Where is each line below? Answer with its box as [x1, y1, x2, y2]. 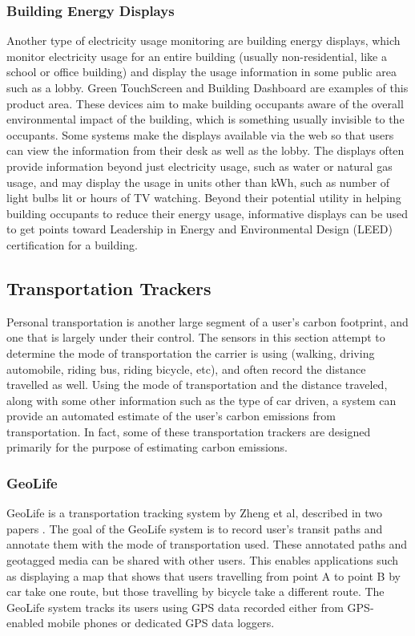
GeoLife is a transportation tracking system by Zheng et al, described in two [6, 504, 383, 521]
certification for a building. [6, 236, 138, 253]
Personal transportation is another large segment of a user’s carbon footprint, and [6, 313, 409, 330]
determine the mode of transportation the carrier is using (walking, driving [6, 344, 375, 361]
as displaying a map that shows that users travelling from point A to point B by [6, 567, 401, 584]
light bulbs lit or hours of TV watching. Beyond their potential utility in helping [6, 189, 401, 206]
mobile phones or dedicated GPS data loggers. [47, 614, 275, 631]
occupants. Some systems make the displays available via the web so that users [6, 126, 394, 143]
